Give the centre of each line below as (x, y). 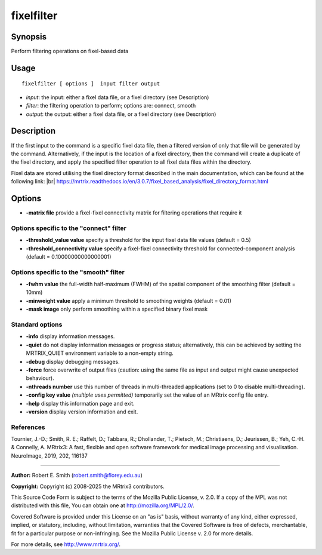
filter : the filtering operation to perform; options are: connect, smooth (111, 106)
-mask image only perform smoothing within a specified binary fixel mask (117, 309)
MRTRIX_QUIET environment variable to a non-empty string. (100, 353)
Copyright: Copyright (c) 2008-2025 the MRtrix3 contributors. (88, 486)
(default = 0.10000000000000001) (69, 256)
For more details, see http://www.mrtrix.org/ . (66, 544)
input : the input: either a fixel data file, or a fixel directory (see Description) (117, 97)
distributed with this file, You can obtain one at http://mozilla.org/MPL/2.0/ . (103, 505)
